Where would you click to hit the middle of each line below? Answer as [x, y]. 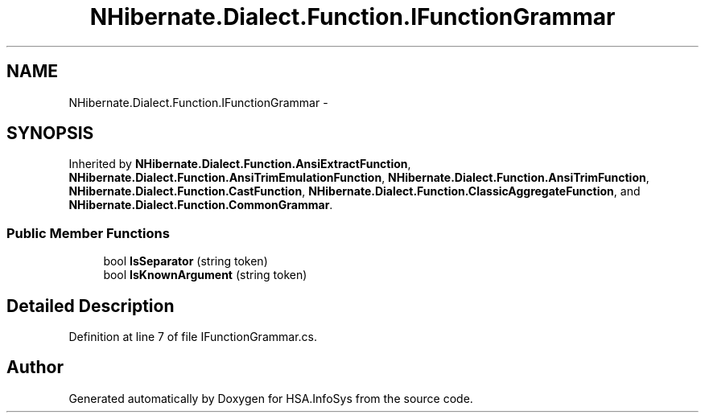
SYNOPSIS [50, 134]
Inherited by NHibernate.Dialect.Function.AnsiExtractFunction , [240, 164]
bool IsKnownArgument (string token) [205, 275]
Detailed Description [91, 306]
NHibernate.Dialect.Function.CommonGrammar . [201, 205]
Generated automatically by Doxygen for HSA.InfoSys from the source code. [271, 398]
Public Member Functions [88, 233]
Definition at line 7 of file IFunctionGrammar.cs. [193, 337]
